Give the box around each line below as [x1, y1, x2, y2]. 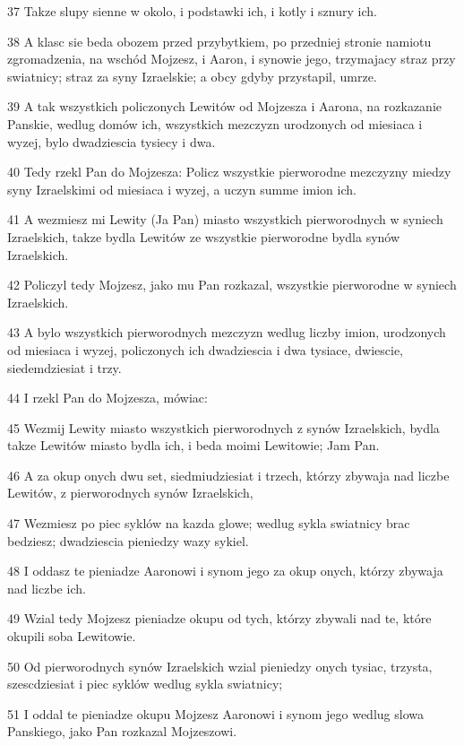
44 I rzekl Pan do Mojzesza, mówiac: [7, 388, 208, 407]
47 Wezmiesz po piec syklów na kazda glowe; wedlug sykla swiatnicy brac [7, 514, 410, 533]
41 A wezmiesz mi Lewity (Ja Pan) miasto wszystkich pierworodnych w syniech [7, 210, 443, 229]
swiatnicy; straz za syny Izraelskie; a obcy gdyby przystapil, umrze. [7, 66, 377, 85]
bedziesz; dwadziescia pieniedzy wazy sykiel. [7, 531, 249, 550]
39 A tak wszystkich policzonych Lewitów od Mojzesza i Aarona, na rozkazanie [7, 97, 443, 116]
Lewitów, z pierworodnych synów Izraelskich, [7, 483, 253, 502]
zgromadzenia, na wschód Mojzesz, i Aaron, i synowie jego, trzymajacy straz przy [7, 49, 456, 68]
